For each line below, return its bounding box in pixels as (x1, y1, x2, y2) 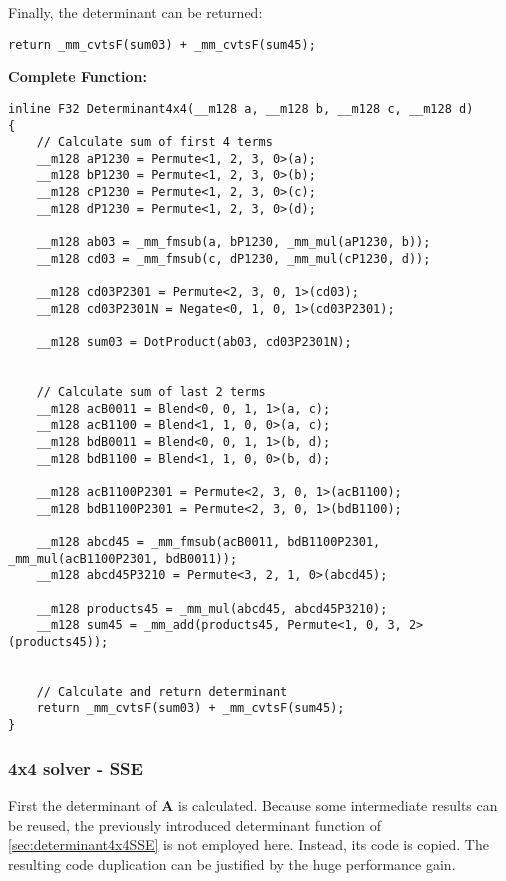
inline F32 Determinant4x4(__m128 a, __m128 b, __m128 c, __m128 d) (8, 101, 474, 116)
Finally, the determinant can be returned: (8, 2, 263, 22)
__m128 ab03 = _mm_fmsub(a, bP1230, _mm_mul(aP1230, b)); (36, 235, 431, 250)
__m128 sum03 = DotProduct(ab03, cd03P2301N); (36, 335, 352, 350)
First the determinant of (8, 795, 157, 815)
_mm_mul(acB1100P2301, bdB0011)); (8, 551, 238, 566)
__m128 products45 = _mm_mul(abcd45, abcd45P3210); (36, 601, 388, 616)
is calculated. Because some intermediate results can (178, 795, 498, 815)
